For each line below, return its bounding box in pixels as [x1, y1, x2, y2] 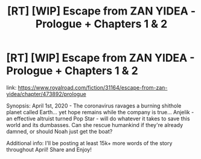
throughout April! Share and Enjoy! [6, 146, 92, 153]
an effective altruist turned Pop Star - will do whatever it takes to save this [6, 115, 190, 122]
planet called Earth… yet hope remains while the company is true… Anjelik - [6, 108, 194, 115]
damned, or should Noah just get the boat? [6, 128, 113, 135]
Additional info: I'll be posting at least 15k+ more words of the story [6, 139, 173, 146]
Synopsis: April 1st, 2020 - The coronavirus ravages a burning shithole [6, 102, 182, 109]
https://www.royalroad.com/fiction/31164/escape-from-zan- [18, 83, 168, 91]
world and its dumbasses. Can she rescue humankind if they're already [6, 121, 183, 128]
